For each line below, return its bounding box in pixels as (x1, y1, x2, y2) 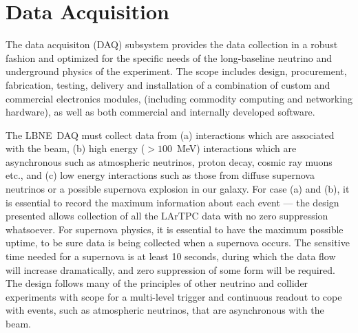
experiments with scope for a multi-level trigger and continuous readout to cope (6, 289, 342, 303)
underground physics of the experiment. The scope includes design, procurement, (6, 64, 347, 78)
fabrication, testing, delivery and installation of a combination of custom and (6, 77, 330, 92)
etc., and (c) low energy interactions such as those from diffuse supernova (6, 168, 315, 182)
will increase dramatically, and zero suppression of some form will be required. (6, 262, 335, 277)
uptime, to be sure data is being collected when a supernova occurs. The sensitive (6, 235, 350, 250)
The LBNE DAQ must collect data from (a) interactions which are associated (6, 127, 335, 142)
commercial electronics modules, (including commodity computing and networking (6, 91, 352, 105)
